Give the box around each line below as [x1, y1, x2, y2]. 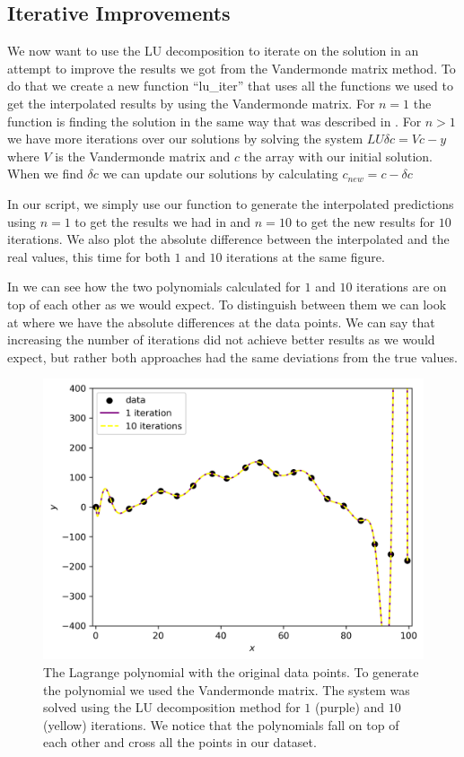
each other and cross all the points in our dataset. [43, 733, 317, 752]
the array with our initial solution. [243, 146, 433, 165]
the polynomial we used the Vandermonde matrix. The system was [43, 680, 410, 699]
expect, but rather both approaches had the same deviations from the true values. [7, 347, 458, 366]
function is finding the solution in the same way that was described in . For [7, 111, 422, 130]
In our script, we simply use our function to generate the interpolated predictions [7, 194, 454, 213]
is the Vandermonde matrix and [55, 146, 231, 165]
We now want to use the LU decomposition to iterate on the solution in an [7, 41, 419, 60]
